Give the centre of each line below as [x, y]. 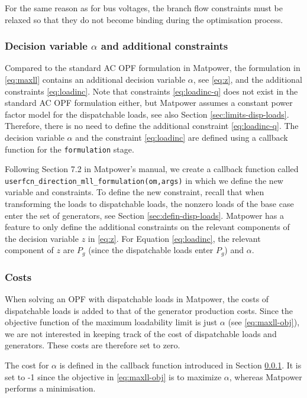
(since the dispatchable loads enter [151, 250]
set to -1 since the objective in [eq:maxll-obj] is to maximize [113, 376]
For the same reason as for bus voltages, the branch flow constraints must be [144, 8]
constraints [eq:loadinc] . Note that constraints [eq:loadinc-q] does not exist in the [151, 91]
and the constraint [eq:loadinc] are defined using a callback [182, 137]
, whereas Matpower [266, 376]
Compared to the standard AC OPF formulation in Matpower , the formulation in [153, 68]
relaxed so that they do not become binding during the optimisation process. [144, 19]
